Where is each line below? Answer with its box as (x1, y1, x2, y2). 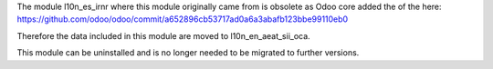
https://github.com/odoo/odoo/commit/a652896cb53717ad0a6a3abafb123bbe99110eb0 (16, 14, 349, 25)
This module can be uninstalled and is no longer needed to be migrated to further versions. (16, 47, 360, 58)
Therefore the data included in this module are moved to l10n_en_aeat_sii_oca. (16, 30, 310, 41)
